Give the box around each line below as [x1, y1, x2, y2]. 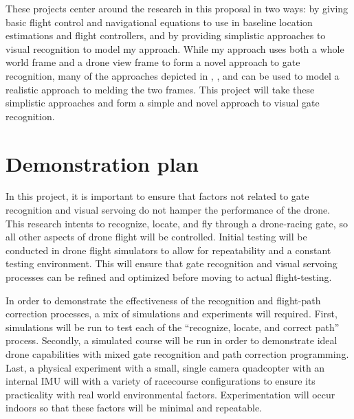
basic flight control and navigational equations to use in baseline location [5, 14, 313, 29]
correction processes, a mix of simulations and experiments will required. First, [5, 306, 338, 321]
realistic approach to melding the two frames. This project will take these [5, 82, 315, 96]
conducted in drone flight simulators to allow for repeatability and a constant [5, 242, 331, 257]
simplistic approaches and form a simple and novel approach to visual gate [5, 95, 320, 110]
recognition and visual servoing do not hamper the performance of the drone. [5, 203, 331, 217]
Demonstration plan [5, 149, 199, 177]
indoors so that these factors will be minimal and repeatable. [5, 400, 262, 415]
